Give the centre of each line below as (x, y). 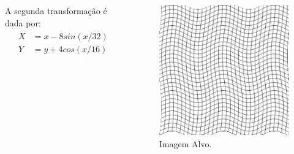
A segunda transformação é (56, 10)
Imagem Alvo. (185, 143)
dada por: (23, 22)
